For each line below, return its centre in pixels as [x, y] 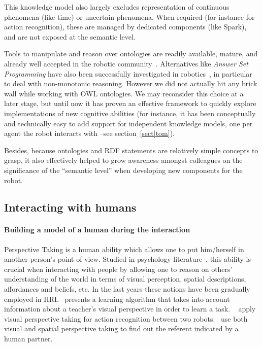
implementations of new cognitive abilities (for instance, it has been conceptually [130, 113]
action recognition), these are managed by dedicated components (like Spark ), [125, 27]
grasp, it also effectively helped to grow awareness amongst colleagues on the [123, 160]
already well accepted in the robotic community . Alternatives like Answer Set [126, 63]
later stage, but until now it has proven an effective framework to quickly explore [130, 103]
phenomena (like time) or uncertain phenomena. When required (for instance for [129, 16]
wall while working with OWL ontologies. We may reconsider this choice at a [124, 93]
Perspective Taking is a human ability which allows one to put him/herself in [124, 249]
